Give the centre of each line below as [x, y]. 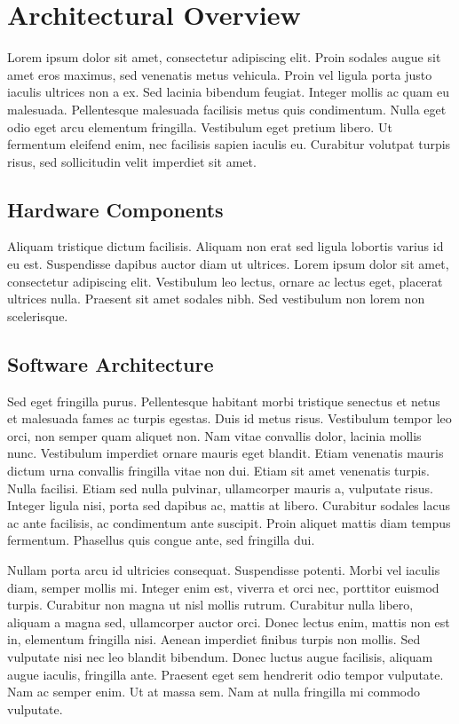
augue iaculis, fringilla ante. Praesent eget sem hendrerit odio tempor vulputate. [226, 674]
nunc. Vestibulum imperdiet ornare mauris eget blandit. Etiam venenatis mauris [226, 453]
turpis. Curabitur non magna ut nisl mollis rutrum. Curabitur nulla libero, [210, 605]
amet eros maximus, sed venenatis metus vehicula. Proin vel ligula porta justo [220, 74]
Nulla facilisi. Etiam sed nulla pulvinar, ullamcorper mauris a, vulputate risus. [220, 488]
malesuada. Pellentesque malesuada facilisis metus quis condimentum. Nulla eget [227, 109]
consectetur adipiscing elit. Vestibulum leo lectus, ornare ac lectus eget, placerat [225, 281]
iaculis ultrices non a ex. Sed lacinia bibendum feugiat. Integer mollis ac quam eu [229, 92]
